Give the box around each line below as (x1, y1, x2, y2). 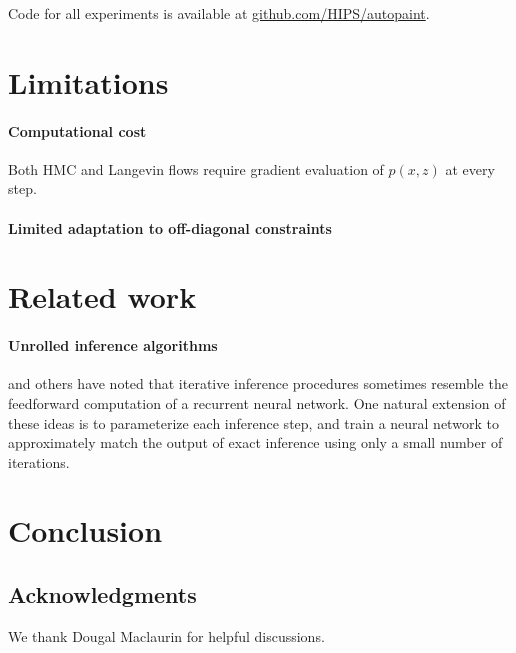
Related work (8, 276, 197, 317)
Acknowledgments (8, 579, 197, 610)
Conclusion (8, 510, 163, 551)
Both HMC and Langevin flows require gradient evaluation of (8, 158, 384, 179)
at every (445, 158, 495, 179)
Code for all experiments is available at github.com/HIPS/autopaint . (8, 3, 430, 23)
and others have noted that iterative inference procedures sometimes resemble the (8, 373, 508, 394)
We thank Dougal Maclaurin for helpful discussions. (8, 625, 325, 646)
